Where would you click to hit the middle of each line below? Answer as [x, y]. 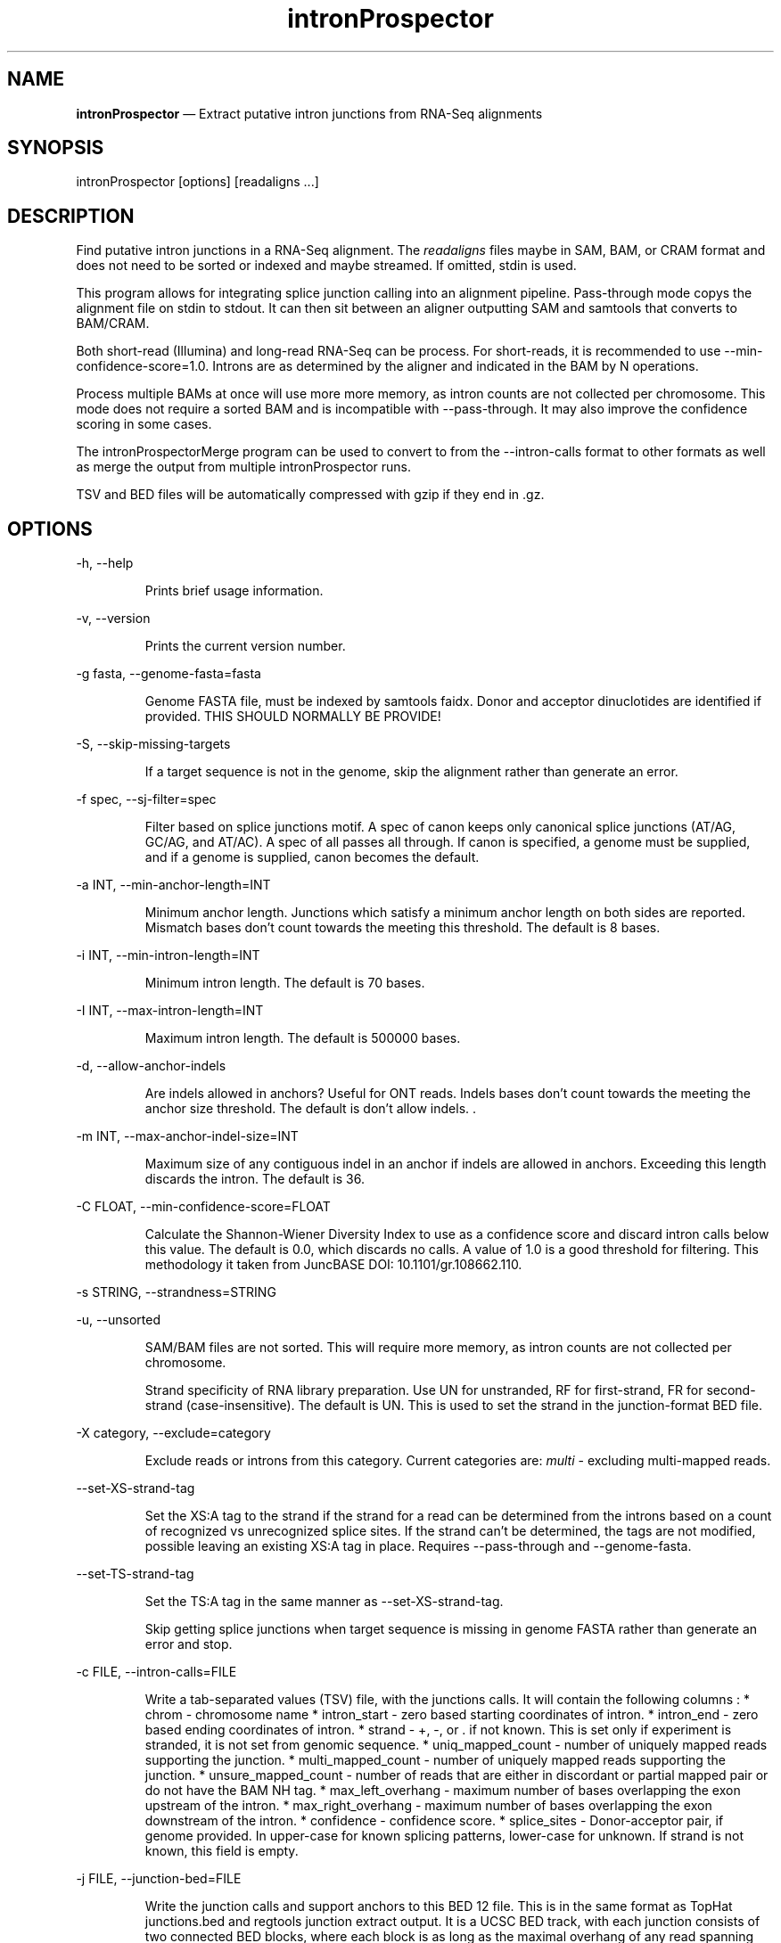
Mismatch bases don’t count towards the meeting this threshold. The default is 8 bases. [403, 928]
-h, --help [105, 563]
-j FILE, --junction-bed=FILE [159, 1879]
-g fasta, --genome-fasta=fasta [169, 674]
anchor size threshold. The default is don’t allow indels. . [311, 1109]
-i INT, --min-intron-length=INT [168, 955]
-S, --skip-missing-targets [153, 744]
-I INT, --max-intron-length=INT [170, 1011]
